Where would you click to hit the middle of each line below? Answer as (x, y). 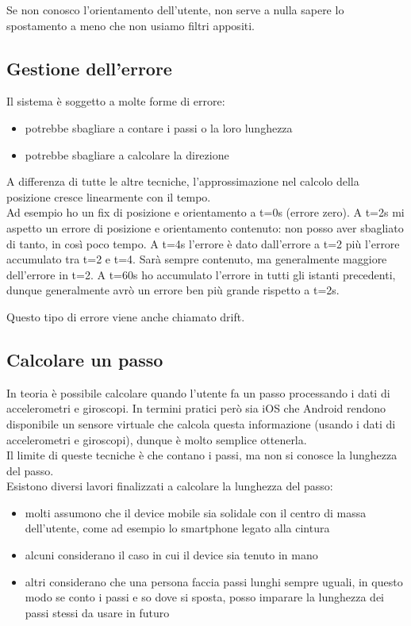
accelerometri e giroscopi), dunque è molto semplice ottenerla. (157, 439)
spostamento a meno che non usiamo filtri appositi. (131, 25)
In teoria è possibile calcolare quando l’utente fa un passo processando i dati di (198, 392)
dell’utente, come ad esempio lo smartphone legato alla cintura (177, 528)
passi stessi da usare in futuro (97, 612)
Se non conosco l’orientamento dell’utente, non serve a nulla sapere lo (175, 10)
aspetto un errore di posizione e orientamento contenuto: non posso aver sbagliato (205, 227)
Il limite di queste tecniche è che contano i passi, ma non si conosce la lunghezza (202, 455)
